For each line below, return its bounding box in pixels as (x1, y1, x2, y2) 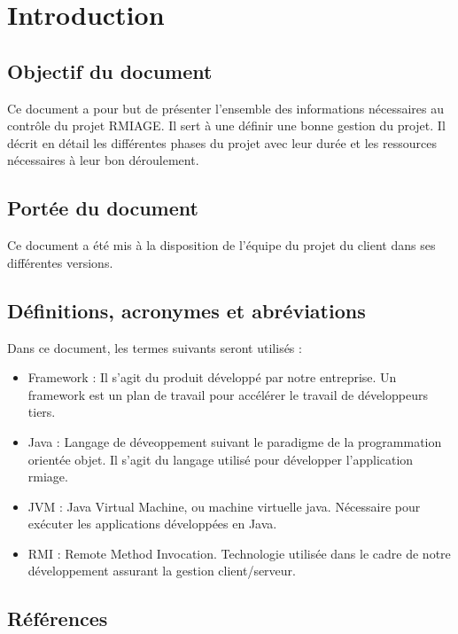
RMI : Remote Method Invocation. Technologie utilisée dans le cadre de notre (27, 544, 451, 562)
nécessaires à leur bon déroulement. (7, 151, 199, 169)
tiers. (27, 403, 56, 421)
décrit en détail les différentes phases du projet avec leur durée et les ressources (7, 133, 437, 152)
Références (7, 605, 108, 632)
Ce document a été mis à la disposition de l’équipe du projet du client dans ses (7, 236, 436, 254)
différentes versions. (7, 253, 113, 271)
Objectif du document (7, 57, 213, 84)
